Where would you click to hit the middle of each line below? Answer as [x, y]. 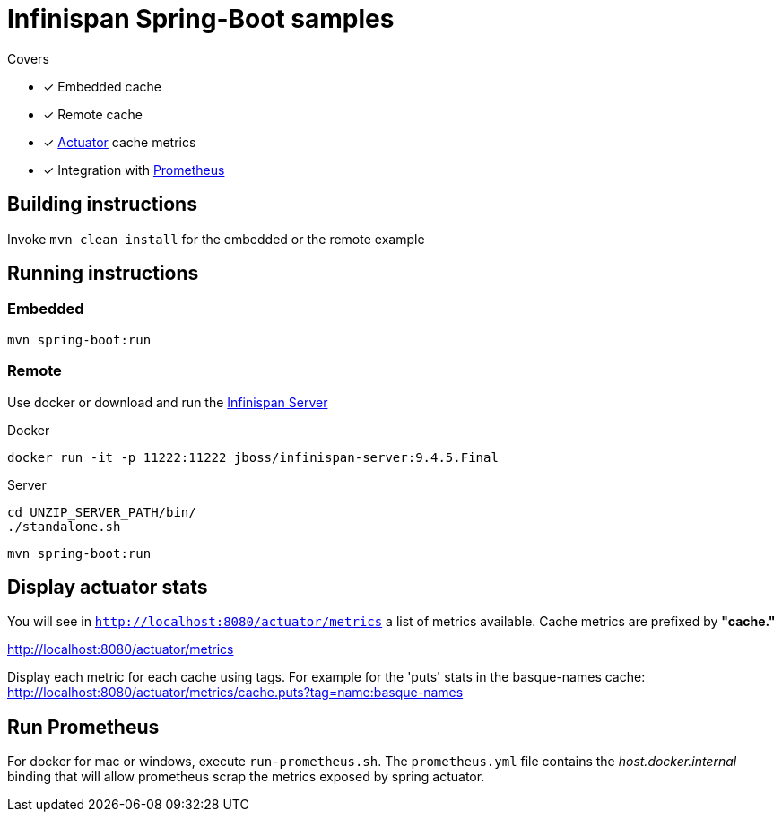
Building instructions [102, 205]
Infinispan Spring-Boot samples [201, 19]
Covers [28, 58]
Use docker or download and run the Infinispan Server [168, 402]
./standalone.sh [64, 526]
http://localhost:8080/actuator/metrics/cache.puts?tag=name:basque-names [235, 693]
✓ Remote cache [93, 114]
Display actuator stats [108, 587]
